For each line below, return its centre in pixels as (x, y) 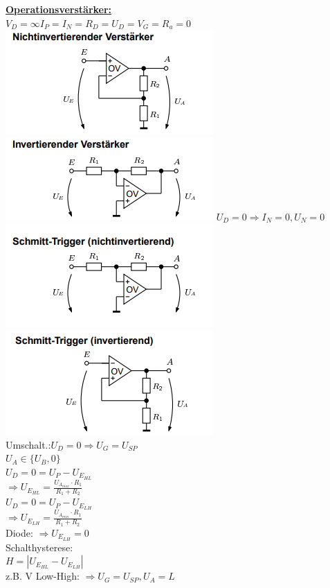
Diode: (19, 532)
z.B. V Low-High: (43, 576)
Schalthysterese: (39, 547)
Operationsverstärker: (59, 9)
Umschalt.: (28, 444)
